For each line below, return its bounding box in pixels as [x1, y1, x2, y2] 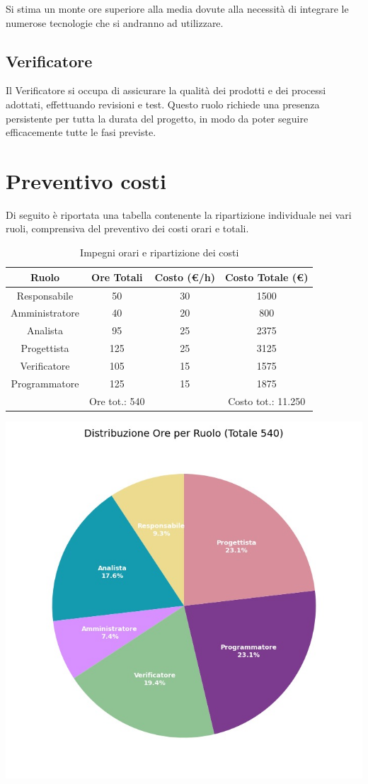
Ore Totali [91, 269, 143, 284]
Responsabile [16, 288, 74, 302]
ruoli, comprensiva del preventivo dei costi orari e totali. [6, 221, 249, 236]
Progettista [21, 341, 69, 356]
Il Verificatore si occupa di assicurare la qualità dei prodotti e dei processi [6, 83, 326, 98]
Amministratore [11, 305, 79, 320]
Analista [26, 323, 64, 338]
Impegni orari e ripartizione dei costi [80, 245, 239, 260]
